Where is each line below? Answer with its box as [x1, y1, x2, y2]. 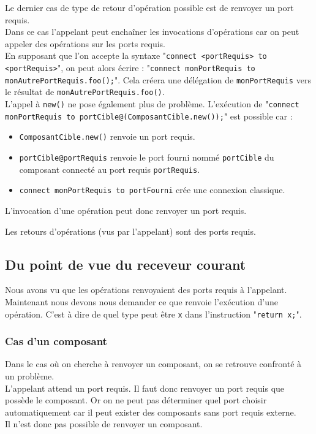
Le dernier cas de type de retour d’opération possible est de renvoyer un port [5, 1, 294, 13]
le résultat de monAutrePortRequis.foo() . [5, 85, 165, 98]
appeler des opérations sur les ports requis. [5, 37, 165, 50]
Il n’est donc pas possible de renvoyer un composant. [5, 417, 203, 430]
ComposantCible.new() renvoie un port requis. [19, 130, 195, 143]
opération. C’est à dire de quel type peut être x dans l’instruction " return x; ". [5, 307, 302, 320]
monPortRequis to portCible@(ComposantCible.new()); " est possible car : [5, 109, 293, 122]
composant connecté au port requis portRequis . [19, 162, 200, 175]
